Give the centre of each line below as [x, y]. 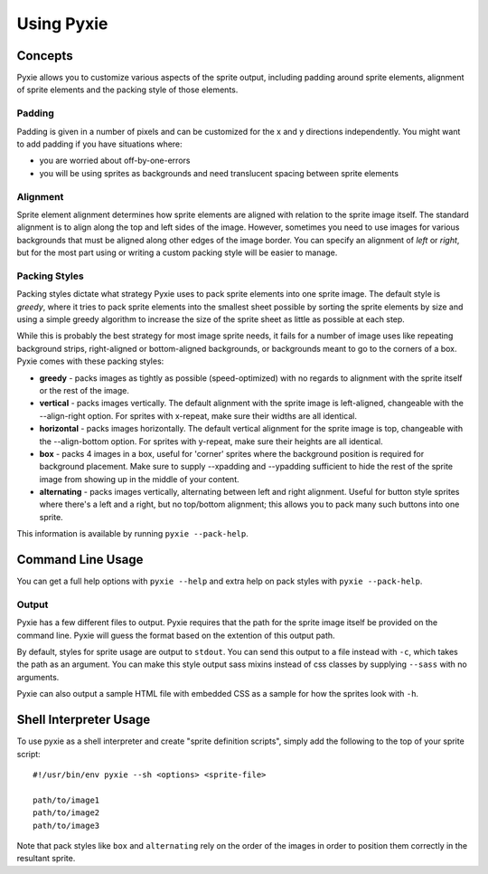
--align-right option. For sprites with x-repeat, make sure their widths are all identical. [198, 415]
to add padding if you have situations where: [99, 144]
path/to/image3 [66, 825]
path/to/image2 [66, 813]
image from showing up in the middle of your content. [139, 479]
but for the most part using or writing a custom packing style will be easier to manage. [177, 252]
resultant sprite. [46, 859]
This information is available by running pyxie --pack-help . [132, 534]
